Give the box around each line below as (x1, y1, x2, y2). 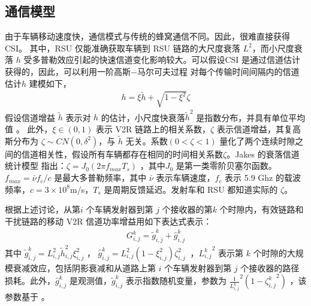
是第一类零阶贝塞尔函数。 (176, 159, 277, 172)
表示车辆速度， (156, 171, 215, 184)
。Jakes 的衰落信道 (227, 147, 300, 160)
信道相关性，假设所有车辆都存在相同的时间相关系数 (21, 147, 223, 160)
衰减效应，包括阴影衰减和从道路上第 (13, 261, 156, 274)
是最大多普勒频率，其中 (54, 171, 147, 184)
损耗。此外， (5, 274, 55, 287)
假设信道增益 (5, 111, 55, 123)
